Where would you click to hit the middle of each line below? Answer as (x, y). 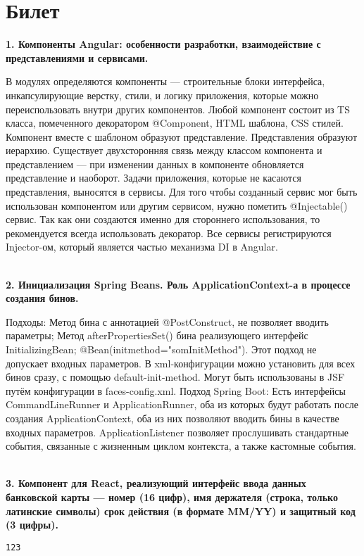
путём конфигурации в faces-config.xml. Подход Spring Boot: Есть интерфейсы (176, 390)
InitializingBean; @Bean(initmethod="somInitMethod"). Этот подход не (161, 349)
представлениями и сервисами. (77, 57)
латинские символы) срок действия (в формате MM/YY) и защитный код (181, 511)
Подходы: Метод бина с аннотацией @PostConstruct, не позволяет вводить (167, 321)
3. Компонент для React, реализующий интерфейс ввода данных (156, 483)
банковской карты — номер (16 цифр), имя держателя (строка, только (172, 497)
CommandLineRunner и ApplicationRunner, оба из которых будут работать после (182, 404)
